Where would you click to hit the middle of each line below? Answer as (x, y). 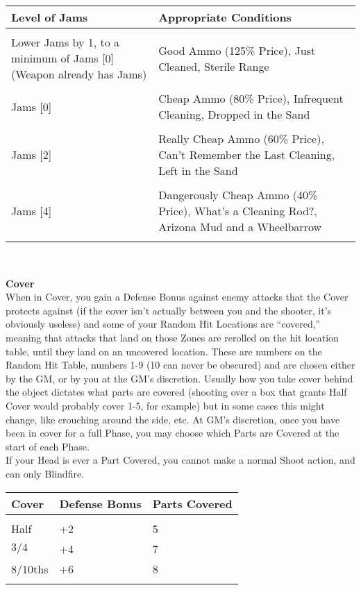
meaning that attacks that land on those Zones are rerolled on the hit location (172, 337)
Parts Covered (192, 503)
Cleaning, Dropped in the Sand (234, 114)
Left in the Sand (198, 170)
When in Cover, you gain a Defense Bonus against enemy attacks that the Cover (177, 297)
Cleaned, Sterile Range (214, 66)
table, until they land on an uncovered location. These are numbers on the (164, 351)
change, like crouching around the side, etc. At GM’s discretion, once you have (173, 419)
